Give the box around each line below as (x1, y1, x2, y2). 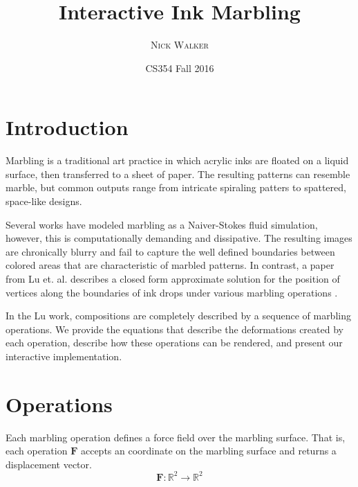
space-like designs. (6, 194, 82, 209)
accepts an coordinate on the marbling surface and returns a (80, 443, 337, 458)
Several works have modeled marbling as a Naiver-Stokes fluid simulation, (6, 217, 318, 231)
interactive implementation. (6, 348, 122, 363)
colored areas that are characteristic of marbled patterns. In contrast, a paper (6, 258, 335, 272)
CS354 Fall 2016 (145, 60, 214, 75)
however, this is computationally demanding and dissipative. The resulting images (6, 231, 352, 245)
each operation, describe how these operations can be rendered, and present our (6, 335, 343, 350)
